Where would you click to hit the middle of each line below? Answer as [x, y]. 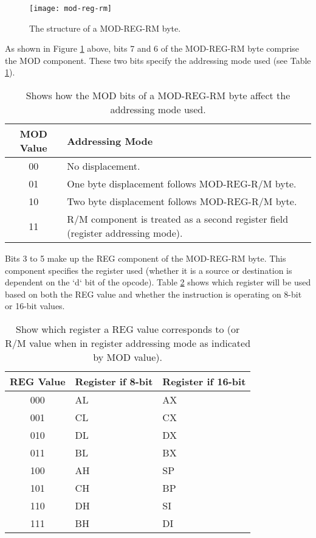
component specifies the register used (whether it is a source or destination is [149, 270]
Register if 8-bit [114, 381]
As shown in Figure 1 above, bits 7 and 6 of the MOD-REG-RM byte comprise [152, 48]
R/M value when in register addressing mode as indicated [128, 343]
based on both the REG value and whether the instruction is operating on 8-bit [153, 294]
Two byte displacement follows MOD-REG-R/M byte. [182, 201]
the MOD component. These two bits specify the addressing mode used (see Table [158, 60]
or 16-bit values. [35, 306]
